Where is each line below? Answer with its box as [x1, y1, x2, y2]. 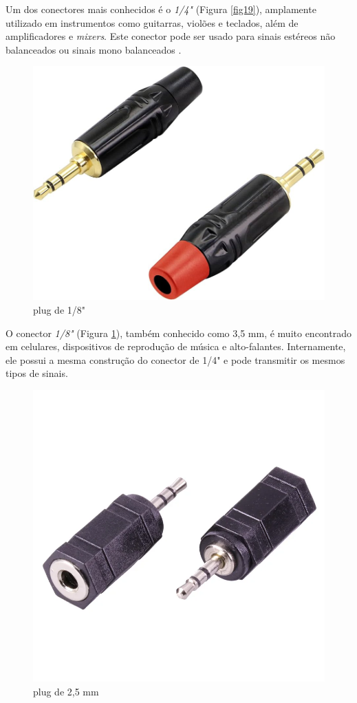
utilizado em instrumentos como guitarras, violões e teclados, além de [6, 15, 299, 30]
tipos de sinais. [6, 366, 68, 380]
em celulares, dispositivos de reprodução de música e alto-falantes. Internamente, [6, 339, 346, 354]
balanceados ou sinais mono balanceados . [6, 42, 182, 56]
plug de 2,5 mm [33, 684, 99, 698]
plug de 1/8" [33, 303, 86, 317]
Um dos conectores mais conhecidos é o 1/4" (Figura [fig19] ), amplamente [6, 2, 316, 16]
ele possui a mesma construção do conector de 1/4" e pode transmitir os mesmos [6, 352, 345, 367]
